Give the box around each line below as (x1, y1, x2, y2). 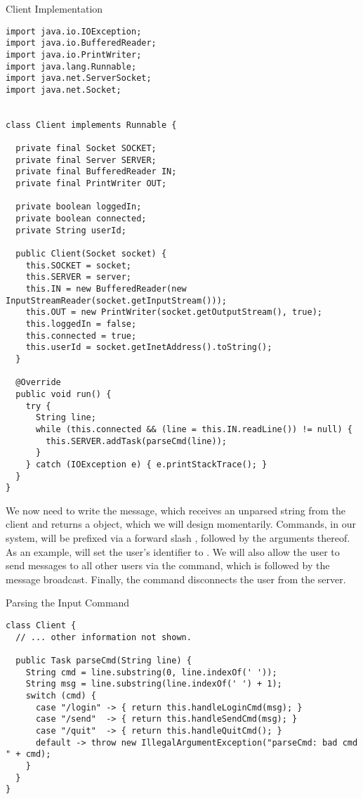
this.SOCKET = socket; (25, 260, 131, 271)
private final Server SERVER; (15, 155, 157, 165)
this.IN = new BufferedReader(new (25, 284, 187, 294)
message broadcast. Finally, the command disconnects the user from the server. (6, 571, 346, 586)
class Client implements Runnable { (6, 119, 177, 130)
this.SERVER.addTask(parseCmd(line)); (46, 436, 227, 446)
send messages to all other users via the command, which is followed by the (6, 558, 330, 573)
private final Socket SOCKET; (15, 143, 157, 154)
